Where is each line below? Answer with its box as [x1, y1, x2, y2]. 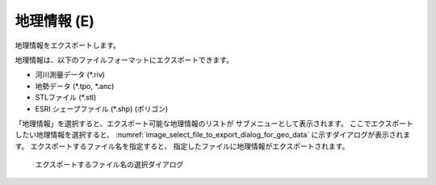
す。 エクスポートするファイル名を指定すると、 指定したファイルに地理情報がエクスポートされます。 [15, 141, 350, 151]
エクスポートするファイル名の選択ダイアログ [35, 160, 184, 170]
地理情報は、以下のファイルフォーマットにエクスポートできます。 [15, 55, 234, 65]
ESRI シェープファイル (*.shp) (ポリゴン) [35, 103, 169, 113]
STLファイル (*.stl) [35, 93, 97, 103]
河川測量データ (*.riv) [35, 69, 105, 80]
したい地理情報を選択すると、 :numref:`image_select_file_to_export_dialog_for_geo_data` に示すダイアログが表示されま [15, 130, 411, 140]
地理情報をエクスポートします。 [15, 40, 121, 50]
